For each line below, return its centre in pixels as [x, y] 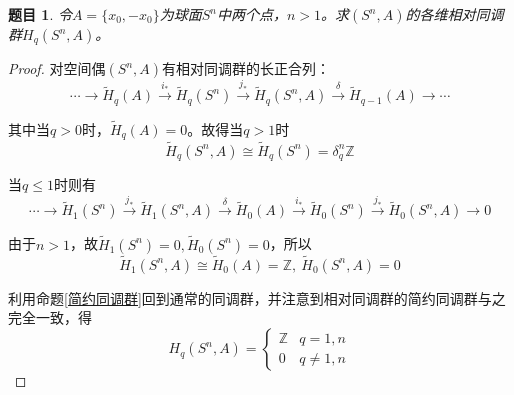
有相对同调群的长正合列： [246, 68]
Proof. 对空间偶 [57, 68]
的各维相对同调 [454, 14]
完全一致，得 [50, 317]
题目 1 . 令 [40, 14]
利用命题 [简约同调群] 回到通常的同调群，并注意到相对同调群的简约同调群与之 [257, 297]
